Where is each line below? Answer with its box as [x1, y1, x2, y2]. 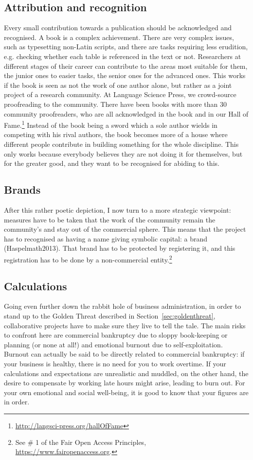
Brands [4, 182, 41, 197]
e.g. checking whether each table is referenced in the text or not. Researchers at [4, 51, 241, 61]
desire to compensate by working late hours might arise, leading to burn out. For [4, 378, 245, 388]
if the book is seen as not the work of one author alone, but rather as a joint [4, 80, 232, 90]
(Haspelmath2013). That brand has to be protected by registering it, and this [4, 243, 235, 253]
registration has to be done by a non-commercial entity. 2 [4, 253, 172, 264]
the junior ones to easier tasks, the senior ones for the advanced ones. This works [4, 70, 246, 80]
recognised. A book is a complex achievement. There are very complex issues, [4, 32, 234, 42]
